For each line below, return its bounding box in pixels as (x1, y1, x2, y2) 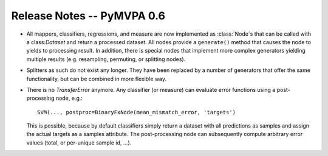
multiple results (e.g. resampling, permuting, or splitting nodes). (26, 55, 186, 63)
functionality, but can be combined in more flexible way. (26, 75, 167, 82)
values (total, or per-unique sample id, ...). (26, 139, 132, 146)
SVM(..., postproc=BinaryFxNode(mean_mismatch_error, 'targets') (37, 109, 236, 115)
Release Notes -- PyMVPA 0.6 (11, 9, 166, 22)
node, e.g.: (55, 94, 83, 102)
